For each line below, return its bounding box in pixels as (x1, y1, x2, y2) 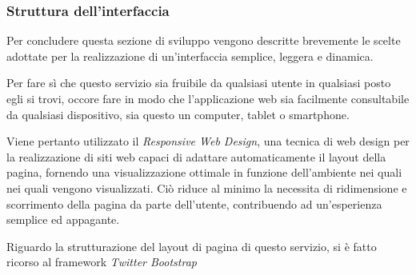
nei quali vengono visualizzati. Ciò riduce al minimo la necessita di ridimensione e (6, 179, 407, 196)
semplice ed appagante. (6, 211, 120, 228)
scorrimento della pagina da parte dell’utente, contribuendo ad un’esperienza (6, 195, 382, 212)
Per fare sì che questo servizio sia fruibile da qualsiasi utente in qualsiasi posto (6, 74, 391, 91)
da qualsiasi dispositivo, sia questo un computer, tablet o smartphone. (6, 106, 350, 122)
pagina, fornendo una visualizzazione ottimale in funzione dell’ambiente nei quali (6, 164, 402, 181)
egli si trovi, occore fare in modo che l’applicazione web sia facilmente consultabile (6, 90, 410, 106)
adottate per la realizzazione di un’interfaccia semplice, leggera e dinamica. (6, 47, 374, 64)
